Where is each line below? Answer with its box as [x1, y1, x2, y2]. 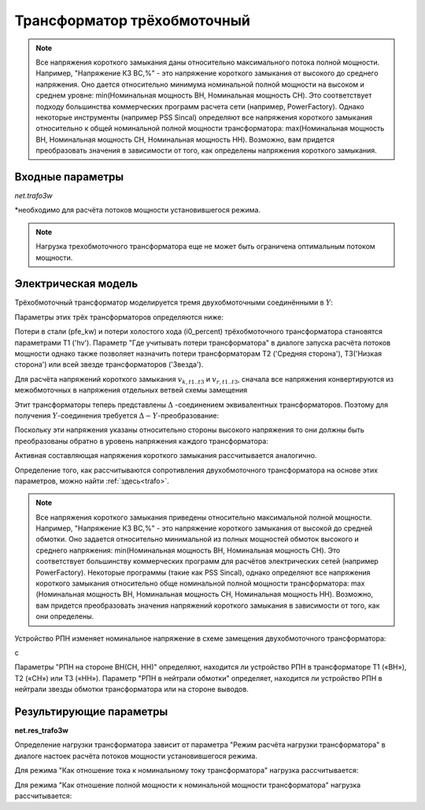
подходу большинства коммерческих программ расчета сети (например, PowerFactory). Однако [35, 102, 365, 111]
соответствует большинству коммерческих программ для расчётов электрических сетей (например [35, 557, 379, 566]
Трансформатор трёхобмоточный [14, 12, 251, 29]
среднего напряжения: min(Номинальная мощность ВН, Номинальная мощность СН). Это [35, 546, 341, 555]
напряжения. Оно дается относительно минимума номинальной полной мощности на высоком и [35, 80, 365, 89]
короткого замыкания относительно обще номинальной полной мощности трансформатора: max [35, 579, 365, 588]
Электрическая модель [14, 277, 139, 290]
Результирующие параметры [14, 705, 168, 718]
